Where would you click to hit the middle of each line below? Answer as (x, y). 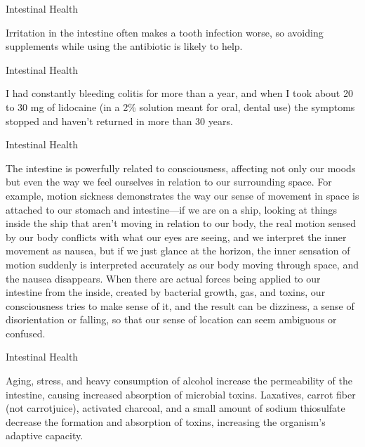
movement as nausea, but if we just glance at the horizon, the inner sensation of (178, 251)
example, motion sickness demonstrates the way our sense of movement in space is (182, 195)
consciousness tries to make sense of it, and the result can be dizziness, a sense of (180, 305)
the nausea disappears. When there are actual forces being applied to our (163, 278)
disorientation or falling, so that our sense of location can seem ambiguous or (171, 319)
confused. (26, 333)
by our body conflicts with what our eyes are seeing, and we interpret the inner (176, 237)
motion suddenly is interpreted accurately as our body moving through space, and (182, 264)
